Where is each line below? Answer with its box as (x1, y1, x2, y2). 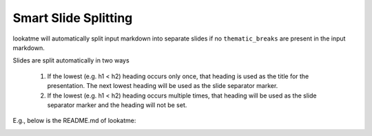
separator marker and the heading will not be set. (47, 100, 187, 109)
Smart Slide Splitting (12, 10, 133, 25)
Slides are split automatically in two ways (12, 56, 130, 65)
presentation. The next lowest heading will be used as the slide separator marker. (47, 82, 278, 90)
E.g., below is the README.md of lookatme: (12, 117, 136, 125)
